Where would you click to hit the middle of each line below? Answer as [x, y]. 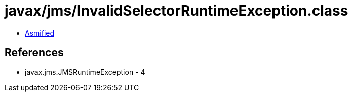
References [34, 53]
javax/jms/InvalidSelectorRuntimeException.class [177, 11]
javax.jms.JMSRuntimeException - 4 [85, 72]
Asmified [40, 33]
